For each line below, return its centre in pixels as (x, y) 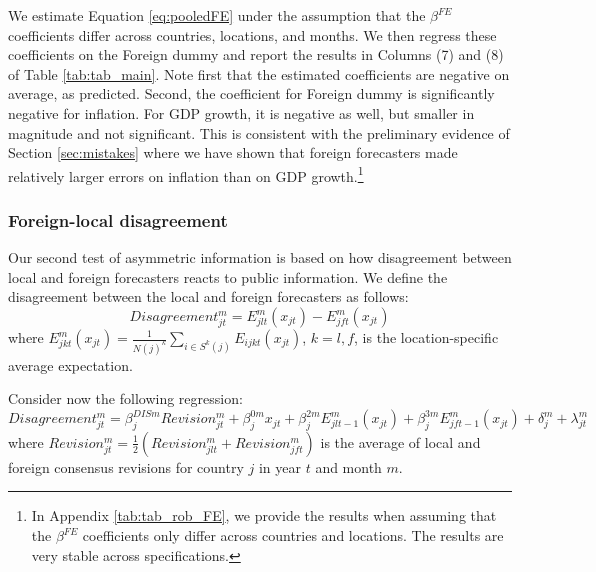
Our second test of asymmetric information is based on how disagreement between (260, 257)
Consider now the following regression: (125, 398)
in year (279, 466)
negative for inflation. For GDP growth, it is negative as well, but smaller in (241, 112)
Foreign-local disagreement (118, 219)
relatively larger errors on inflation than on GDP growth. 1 (186, 174)
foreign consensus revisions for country (126, 466)
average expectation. (70, 364)
